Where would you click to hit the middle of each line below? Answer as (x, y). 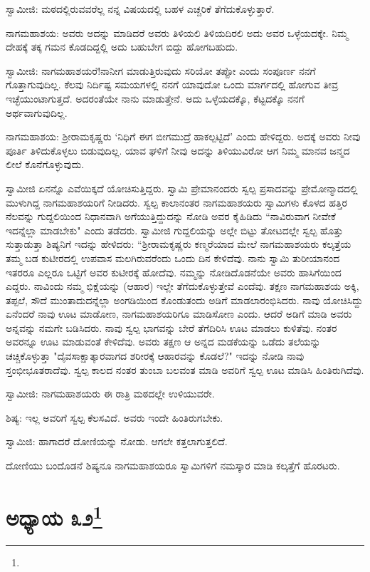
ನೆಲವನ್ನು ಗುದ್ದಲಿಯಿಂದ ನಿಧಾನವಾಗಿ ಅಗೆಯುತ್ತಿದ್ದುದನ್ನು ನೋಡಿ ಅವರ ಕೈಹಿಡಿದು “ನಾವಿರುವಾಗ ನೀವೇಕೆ (171, 216)
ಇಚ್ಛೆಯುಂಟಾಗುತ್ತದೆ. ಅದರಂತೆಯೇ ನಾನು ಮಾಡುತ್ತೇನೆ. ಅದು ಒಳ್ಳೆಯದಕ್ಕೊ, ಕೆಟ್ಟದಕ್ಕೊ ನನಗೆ (155, 98)
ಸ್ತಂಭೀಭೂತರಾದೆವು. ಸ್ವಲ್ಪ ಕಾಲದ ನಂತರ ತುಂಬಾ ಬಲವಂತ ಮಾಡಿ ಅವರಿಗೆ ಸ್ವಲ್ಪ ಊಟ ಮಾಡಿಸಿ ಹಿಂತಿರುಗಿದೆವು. (185, 369)
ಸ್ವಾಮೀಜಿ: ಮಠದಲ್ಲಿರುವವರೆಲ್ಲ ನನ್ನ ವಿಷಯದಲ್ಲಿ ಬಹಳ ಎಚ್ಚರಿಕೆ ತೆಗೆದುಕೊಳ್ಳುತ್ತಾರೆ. (140, 9)
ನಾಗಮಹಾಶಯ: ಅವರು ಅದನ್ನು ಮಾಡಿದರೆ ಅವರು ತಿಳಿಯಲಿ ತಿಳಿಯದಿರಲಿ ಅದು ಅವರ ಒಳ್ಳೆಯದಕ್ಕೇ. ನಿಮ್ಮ (177, 32)
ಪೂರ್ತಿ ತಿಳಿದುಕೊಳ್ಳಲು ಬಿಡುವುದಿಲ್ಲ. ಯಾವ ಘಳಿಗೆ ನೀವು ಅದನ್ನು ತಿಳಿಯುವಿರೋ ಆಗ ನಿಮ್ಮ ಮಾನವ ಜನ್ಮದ (178, 150)
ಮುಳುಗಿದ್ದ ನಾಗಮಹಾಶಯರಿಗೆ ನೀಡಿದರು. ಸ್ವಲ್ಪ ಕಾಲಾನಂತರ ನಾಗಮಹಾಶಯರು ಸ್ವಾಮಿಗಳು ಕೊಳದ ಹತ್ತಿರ (176, 202)
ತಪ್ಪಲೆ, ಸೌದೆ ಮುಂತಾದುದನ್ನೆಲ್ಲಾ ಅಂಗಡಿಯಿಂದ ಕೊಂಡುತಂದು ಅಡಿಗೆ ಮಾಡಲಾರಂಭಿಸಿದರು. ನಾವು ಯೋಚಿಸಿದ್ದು (184, 300)
